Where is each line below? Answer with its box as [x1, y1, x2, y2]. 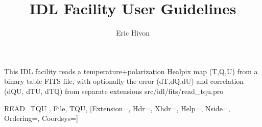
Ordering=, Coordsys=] [4, 113, 78, 123]
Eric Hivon [116, 27, 150, 38]
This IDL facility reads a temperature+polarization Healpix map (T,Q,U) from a [4, 66, 258, 76]
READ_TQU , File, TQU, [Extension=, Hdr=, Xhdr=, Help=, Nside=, [4, 103, 230, 113]
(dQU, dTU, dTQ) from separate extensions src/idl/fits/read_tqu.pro [4, 85, 224, 96]
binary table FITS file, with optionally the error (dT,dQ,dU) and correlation [4, 76, 244, 86]
